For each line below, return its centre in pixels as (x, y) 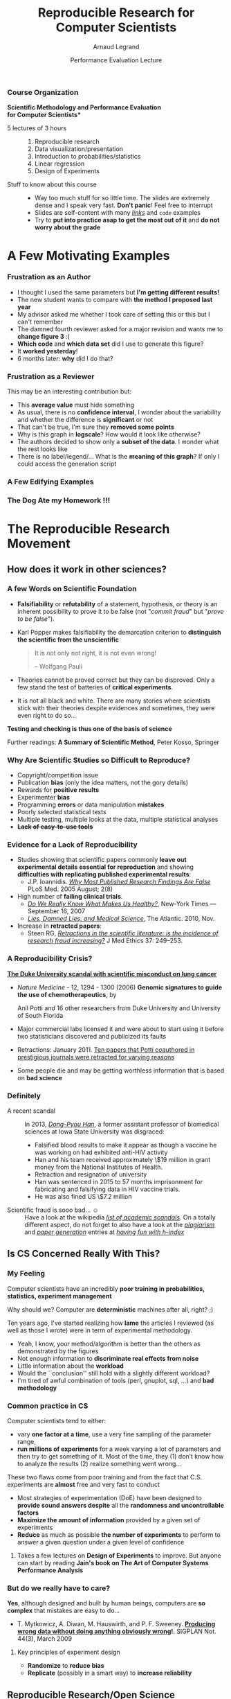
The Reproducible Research (89, 529)
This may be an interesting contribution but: (70, 391)
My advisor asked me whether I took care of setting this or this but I (113, 314)
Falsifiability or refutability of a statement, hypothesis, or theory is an (117, 604)
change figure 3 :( (44, 336)
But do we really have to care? (59, 1588)
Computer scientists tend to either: (56, 1420)
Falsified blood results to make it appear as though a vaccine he (126, 1145)
